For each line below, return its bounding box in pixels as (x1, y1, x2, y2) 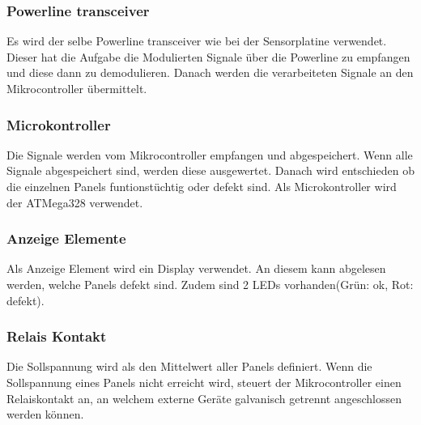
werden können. (6, 406, 84, 423)
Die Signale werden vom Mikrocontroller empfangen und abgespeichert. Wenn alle (6, 146, 413, 163)
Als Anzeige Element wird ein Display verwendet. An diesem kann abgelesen (6, 260, 386, 277)
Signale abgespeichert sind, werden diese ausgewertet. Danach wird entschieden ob (6, 162, 415, 179)
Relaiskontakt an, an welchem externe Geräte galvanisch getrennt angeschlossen (6, 389, 402, 406)
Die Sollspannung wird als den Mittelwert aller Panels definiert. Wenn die (6, 358, 372, 375)
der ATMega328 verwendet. (6, 193, 143, 210)
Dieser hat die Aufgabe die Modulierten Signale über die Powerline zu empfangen (6, 48, 410, 65)
